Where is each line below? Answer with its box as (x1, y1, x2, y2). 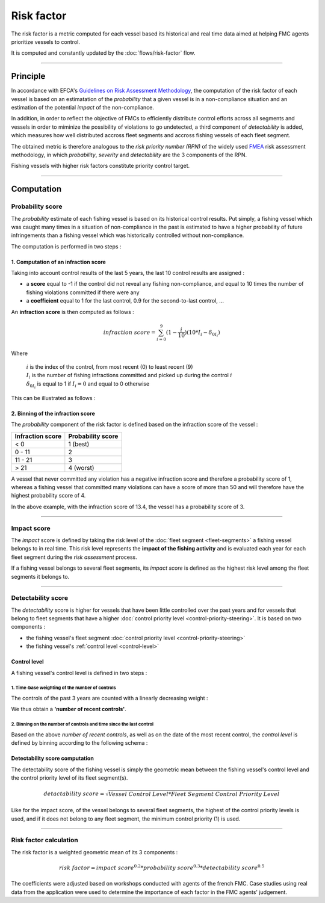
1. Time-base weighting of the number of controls (11, 685, 117, 691)
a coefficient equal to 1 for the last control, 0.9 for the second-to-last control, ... (26, 297, 224, 304)
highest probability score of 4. (11, 492, 86, 499)
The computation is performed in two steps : (11, 242, 122, 250)
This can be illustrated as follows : (11, 394, 96, 401)
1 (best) (68, 440, 90, 448)
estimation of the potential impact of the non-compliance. (11, 104, 155, 111)
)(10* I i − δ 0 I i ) (184, 328, 220, 338)
